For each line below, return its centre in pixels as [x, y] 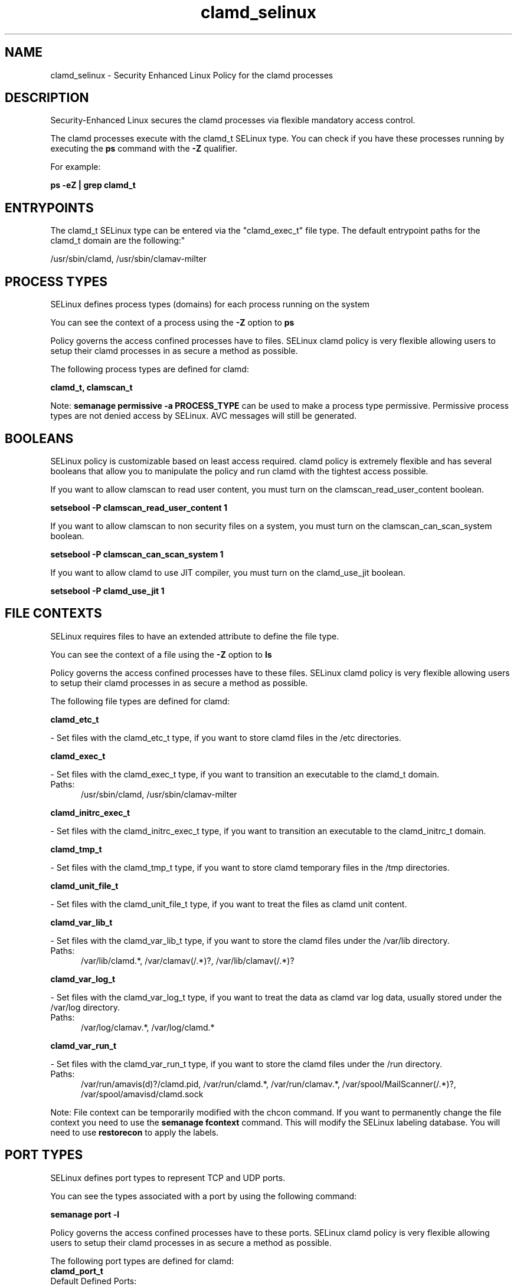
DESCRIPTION [47, 98]
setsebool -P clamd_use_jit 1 [107, 590]
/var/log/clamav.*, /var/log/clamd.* [148, 1027]
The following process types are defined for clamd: [150, 369]
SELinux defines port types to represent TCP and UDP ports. [168, 1177]
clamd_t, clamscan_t [91, 388]
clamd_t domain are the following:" [118, 241]
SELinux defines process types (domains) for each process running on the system [210, 304]
